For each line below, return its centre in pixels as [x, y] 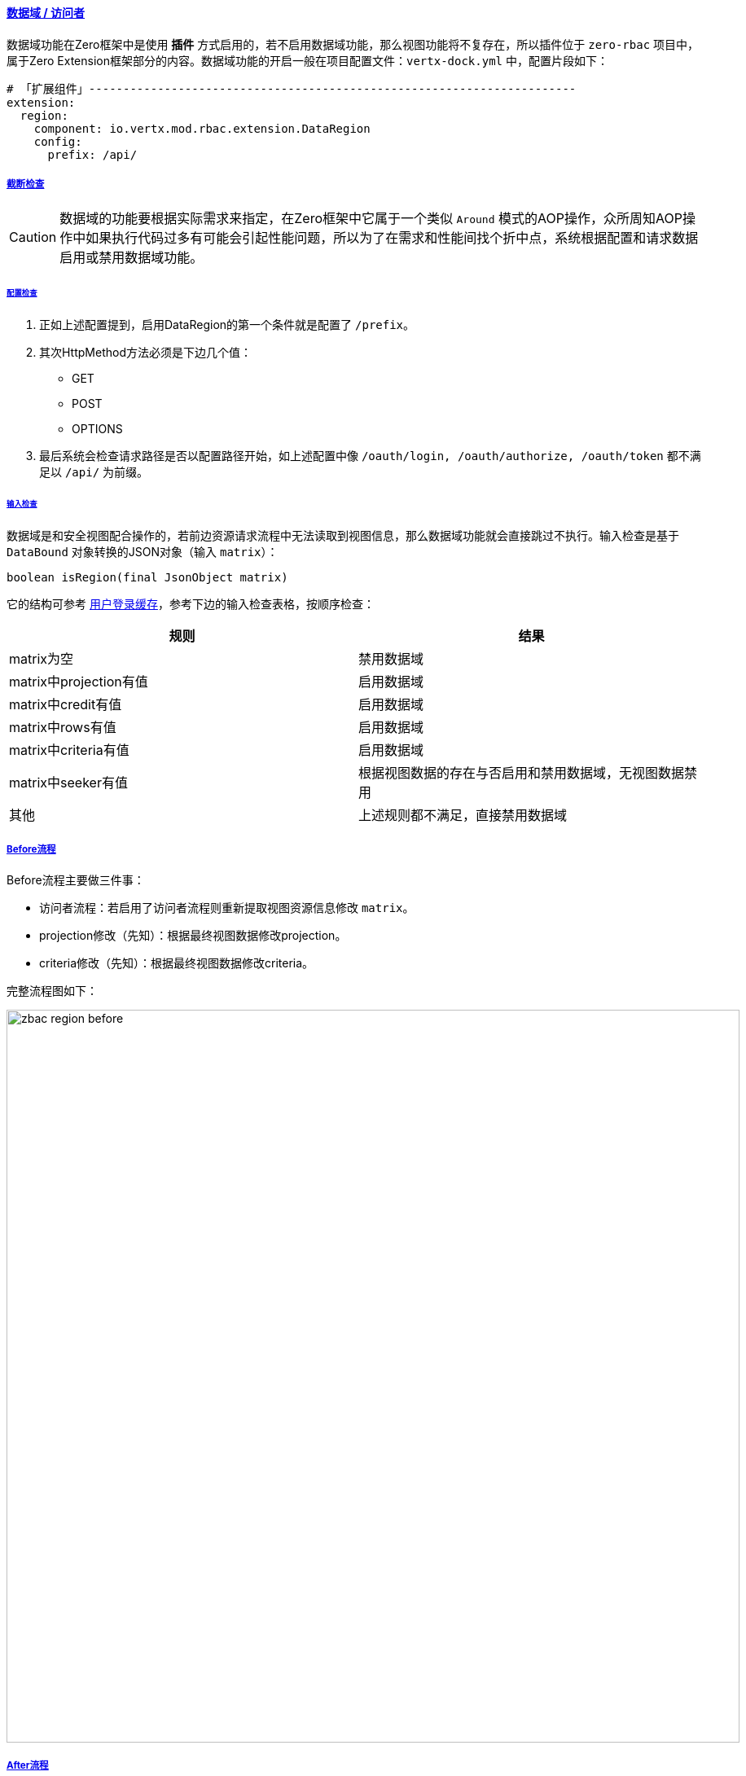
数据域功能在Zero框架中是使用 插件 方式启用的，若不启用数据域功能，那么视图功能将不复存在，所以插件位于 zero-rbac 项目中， [353, 44]
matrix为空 [42, 658]
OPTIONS [97, 429]
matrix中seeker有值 [68, 782]
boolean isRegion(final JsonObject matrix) [147, 577]
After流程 [28, 1765]
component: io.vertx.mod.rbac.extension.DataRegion [202, 128]
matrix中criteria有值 [69, 750]
